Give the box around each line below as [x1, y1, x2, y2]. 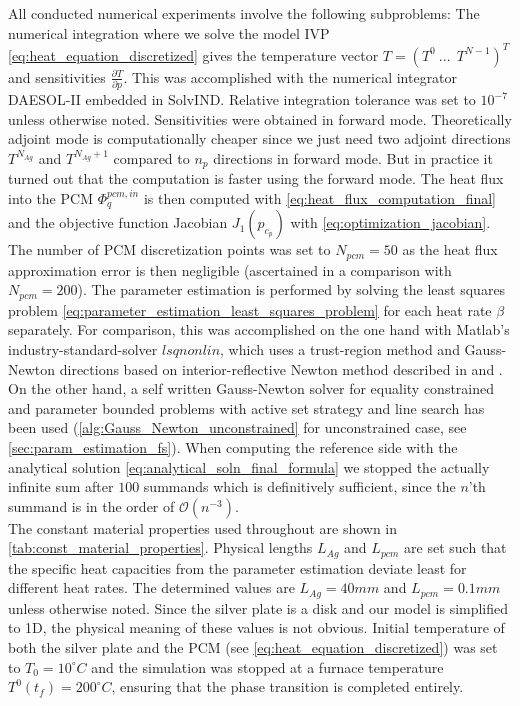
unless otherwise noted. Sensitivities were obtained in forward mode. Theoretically [8, 108, 512, 129]
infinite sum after [8, 476, 114, 497]
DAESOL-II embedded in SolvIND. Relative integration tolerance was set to [8, 89, 476, 109]
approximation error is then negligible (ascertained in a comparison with [8, 259, 452, 280]
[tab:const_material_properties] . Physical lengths [8, 537, 313, 558]
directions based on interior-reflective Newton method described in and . [59, 358, 503, 379]
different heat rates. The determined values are [8, 577, 295, 598]
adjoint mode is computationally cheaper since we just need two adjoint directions [8, 128, 511, 149]
